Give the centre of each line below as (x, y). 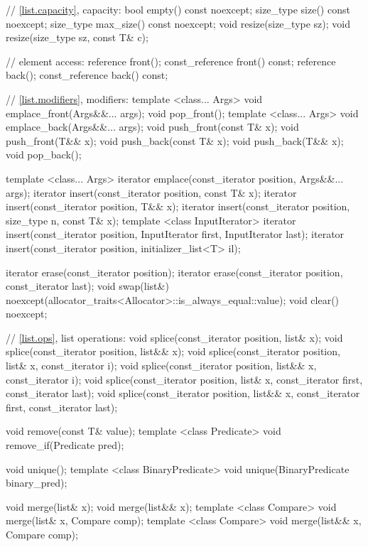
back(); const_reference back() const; (87, 75)
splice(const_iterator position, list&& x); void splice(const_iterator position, (173, 351)
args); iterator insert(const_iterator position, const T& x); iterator (151, 192)
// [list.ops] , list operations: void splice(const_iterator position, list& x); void (174, 337)
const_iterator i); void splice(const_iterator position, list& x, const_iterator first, (184, 379)
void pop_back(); (44, 155)
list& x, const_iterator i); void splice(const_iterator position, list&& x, (161, 365)
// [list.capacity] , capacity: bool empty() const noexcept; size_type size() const (178, 9)
